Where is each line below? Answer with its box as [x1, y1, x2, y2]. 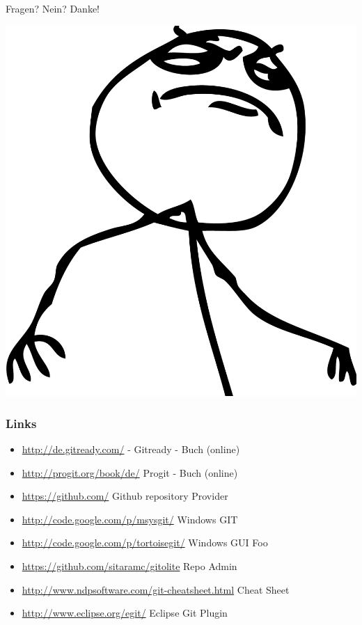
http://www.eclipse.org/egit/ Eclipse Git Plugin [22, 606, 228, 620]
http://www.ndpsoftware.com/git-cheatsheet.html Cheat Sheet [22, 582, 290, 596]
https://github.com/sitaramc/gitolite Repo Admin [22, 558, 237, 573]
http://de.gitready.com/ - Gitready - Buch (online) [22, 442, 240, 456]
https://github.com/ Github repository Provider [22, 489, 228, 503]
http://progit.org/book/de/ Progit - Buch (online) [22, 465, 238, 480]
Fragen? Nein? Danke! [6, 1, 100, 15]
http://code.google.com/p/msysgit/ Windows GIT [22, 512, 238, 526]
